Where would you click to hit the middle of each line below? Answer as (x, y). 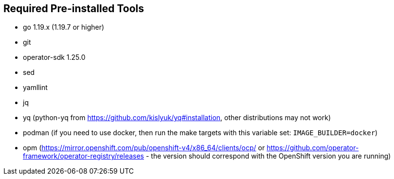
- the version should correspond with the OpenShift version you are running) (268, 156)
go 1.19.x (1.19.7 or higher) (64, 27)
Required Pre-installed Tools (74, 9)
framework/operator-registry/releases (84, 156)
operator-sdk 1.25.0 (54, 57)
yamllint (35, 88)
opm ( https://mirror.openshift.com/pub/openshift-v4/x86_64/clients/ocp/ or (144, 148)
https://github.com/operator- (313, 148)
